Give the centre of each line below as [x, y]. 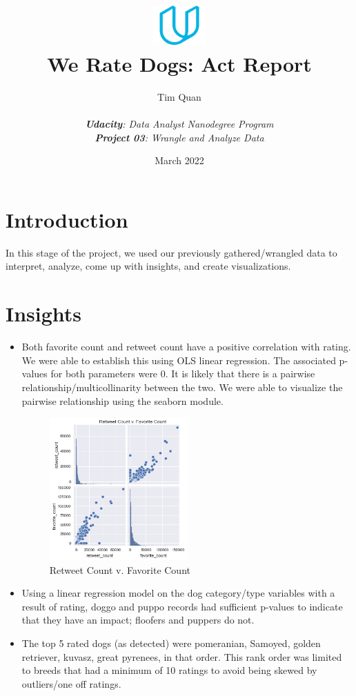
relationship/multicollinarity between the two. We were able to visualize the [182, 387]
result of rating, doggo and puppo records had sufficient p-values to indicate [182, 606]
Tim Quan [179, 96]
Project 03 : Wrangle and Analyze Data [179, 137]
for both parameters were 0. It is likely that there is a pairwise [183, 374]
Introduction [67, 219]
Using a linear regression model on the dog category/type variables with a [178, 593]
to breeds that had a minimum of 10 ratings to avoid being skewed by [169, 670]
